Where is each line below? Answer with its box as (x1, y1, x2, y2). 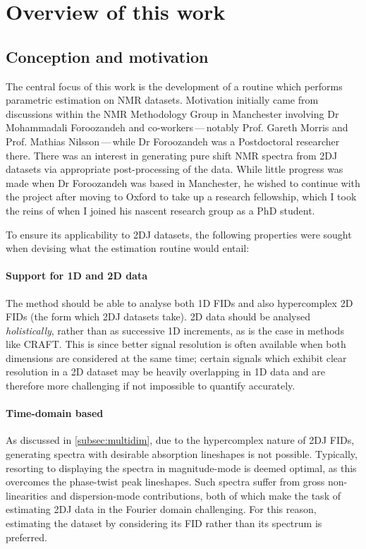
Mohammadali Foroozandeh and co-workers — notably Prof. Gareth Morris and (6, 120, 348, 135)
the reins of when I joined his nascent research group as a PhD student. (6, 203, 315, 217)
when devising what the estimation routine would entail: (6, 241, 250, 255)
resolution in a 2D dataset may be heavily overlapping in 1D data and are (6, 364, 325, 379)
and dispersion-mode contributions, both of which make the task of (50, 488, 341, 502)
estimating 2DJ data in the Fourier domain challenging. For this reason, (6, 502, 317, 517)
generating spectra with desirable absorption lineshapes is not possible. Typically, (6, 447, 358, 461)
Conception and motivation (6, 45, 209, 67)
